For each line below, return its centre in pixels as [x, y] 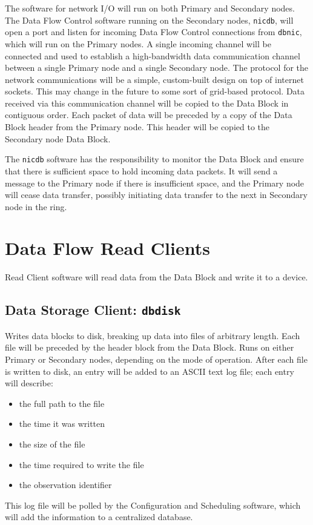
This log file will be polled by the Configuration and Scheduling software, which [153, 505]
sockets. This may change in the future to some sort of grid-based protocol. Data [155, 91]
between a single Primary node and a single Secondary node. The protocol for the [157, 68]
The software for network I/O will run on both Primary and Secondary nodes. [150, 8]
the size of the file [52, 444]
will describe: [29, 383]
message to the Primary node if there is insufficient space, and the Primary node [155, 183]
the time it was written [62, 424]
